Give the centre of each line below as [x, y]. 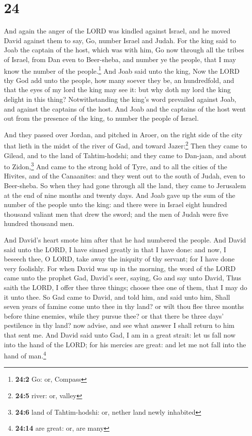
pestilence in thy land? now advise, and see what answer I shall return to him [119, 325]
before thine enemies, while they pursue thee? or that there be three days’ [114, 315]
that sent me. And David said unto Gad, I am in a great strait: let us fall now [120, 334]
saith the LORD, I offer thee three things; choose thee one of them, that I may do [126, 287]
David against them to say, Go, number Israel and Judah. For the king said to [120, 40]
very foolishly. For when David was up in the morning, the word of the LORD [120, 268]
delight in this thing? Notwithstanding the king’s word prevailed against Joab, [120, 99]
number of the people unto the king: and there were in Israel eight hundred [116, 204]
